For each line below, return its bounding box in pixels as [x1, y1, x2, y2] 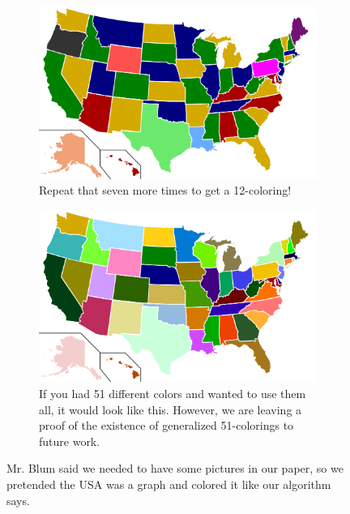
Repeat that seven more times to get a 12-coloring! [39, 182, 292, 199]
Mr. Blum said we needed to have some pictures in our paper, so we [6, 460, 344, 477]
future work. [39, 432, 100, 449]
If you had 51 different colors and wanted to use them [39, 385, 306, 402]
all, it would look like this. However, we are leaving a [39, 400, 302, 418]
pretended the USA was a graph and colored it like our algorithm [6, 476, 331, 493]
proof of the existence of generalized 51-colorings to [39, 417, 294, 434]
